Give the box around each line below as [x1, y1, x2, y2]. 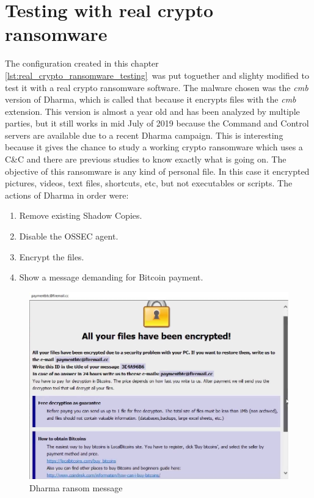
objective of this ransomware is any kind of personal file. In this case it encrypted [5, 164, 310, 177]
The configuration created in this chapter [5, 57, 159, 70]
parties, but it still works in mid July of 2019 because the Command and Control [5, 117, 309, 130]
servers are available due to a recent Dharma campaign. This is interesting [5, 128, 283, 141]
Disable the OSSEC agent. [19, 230, 119, 243]
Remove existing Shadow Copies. [19, 209, 142, 222]
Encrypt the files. [19, 250, 84, 263]
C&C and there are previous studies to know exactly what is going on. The [5, 153, 287, 166]
